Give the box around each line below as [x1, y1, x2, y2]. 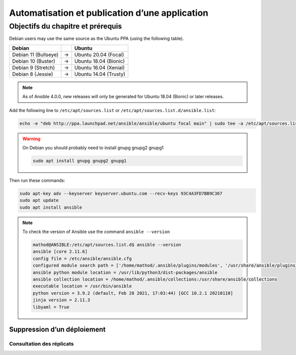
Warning [22, 136, 40, 142]
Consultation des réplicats [9, 340, 74, 347]
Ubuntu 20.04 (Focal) [74, 51, 124, 58]
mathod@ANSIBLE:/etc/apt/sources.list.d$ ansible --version [33, 242, 182, 248]
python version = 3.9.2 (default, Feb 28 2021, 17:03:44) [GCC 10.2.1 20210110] [33, 290, 233, 296]
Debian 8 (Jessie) [12, 71, 53, 78]
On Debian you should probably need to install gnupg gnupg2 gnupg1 [22, 145, 164, 151]
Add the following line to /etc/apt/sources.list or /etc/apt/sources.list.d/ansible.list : [9, 107, 216, 113]
